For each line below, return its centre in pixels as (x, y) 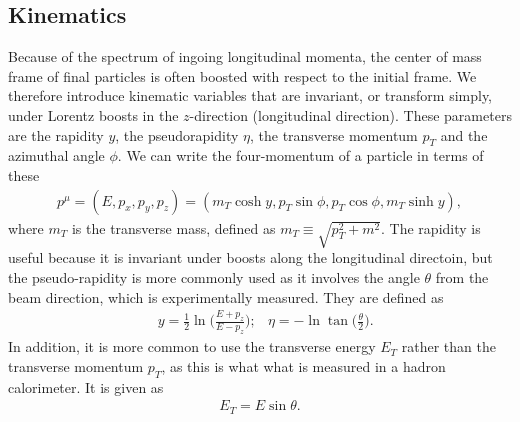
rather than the (448, 346)
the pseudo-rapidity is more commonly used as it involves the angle (214, 276)
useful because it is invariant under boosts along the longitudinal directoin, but (250, 257)
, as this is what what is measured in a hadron (303, 365)
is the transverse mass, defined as (173, 227)
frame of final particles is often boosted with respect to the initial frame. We (242, 75)
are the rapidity (56, 134)
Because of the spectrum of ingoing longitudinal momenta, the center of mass (245, 56)
